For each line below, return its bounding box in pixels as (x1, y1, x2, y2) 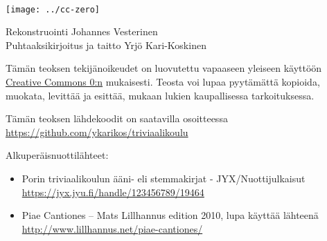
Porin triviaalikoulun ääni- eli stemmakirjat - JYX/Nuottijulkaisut (21, 171, 306, 185)
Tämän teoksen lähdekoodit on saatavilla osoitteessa (6, 111, 228, 126)
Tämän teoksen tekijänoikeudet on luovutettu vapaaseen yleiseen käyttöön (6, 61, 322, 75)
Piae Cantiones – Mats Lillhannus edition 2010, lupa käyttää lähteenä (21, 208, 319, 222)
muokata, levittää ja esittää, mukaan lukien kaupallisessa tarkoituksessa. (6, 88, 315, 102)
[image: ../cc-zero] (6, 4, 100, 15)
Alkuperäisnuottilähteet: (6, 148, 109, 162)
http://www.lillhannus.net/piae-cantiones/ (21, 221, 203, 235)
